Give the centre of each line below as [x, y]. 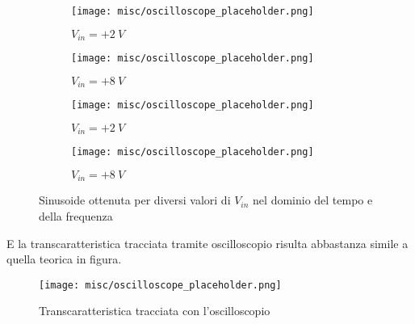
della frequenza [76, 216]
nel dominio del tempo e [313, 200]
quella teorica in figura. [64, 259]
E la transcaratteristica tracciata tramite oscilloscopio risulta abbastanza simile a [207, 243]
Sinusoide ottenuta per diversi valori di [135, 200]
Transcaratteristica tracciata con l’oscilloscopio [155, 311]
